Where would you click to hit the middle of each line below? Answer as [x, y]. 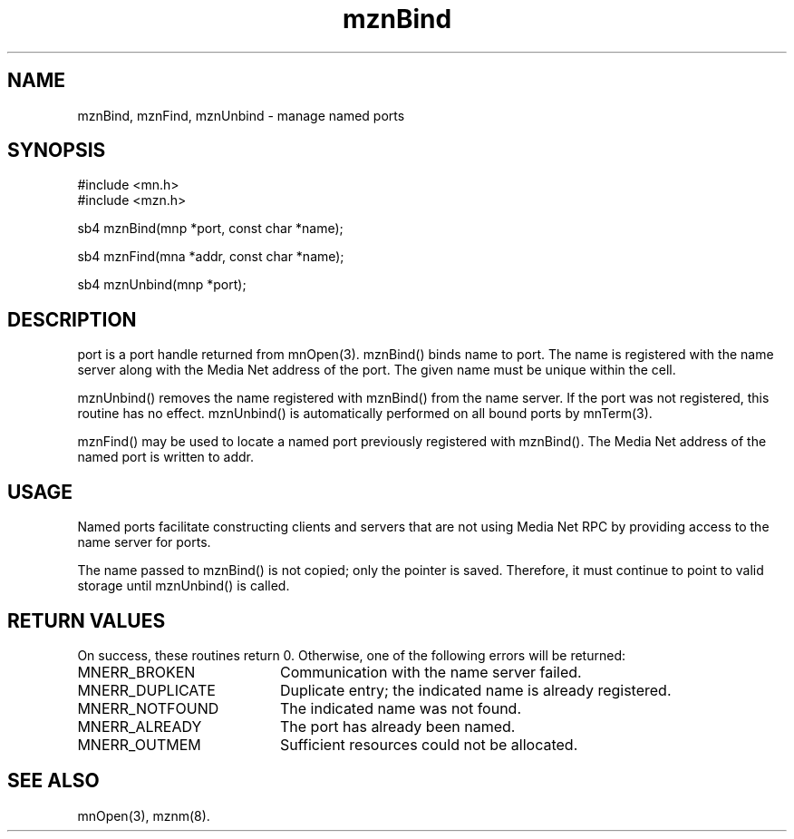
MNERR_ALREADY [140, 726]
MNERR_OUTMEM [139, 744]
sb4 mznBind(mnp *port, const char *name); [210, 229]
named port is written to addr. [166, 457]
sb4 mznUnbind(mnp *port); [162, 285]
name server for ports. [144, 542]
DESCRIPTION [72, 319]
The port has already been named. [397, 726]
